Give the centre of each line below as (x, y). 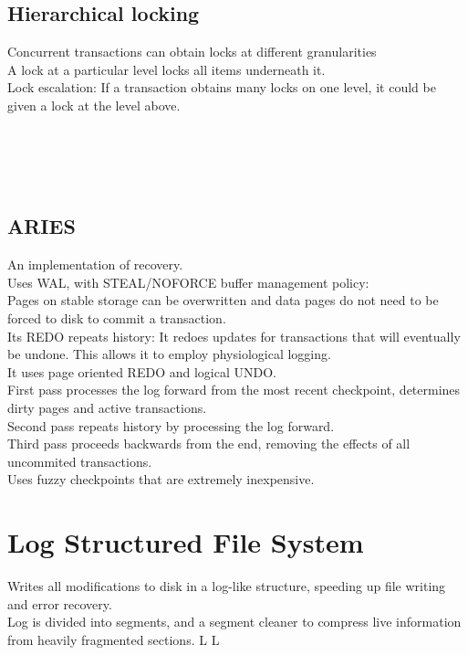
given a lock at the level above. (94, 105)
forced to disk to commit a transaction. (117, 317)
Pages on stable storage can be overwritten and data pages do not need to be (223, 300)
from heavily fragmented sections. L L (114, 639)
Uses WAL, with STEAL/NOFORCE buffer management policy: (188, 282)
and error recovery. (60, 603)
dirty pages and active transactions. (107, 407)
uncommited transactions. (80, 461)
